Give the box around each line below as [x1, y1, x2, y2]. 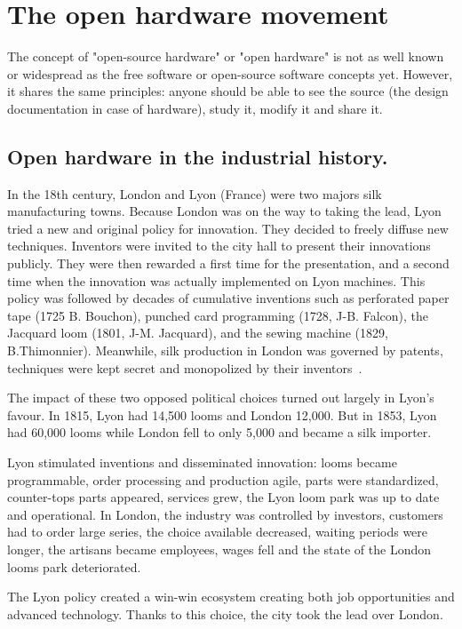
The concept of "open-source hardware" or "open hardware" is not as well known [7, 47, 444, 66]
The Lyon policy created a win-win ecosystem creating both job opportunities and [7, 587, 455, 606]
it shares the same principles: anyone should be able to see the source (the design [7, 82, 449, 100]
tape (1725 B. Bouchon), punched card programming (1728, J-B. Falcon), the [7, 306, 428, 324]
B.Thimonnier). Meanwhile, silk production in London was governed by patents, [7, 341, 443, 360]
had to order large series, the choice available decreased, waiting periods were [7, 522, 428, 541]
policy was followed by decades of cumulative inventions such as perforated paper [7, 289, 450, 307]
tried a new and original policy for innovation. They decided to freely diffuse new [7, 219, 449, 237]
